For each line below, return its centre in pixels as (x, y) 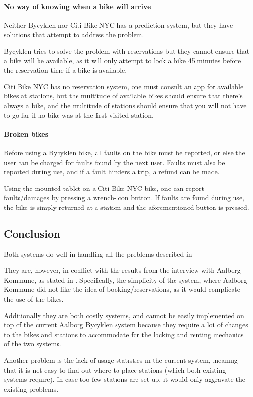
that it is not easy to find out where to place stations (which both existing (115, 369)
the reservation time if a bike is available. (66, 70)
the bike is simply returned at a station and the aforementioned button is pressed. (126, 207)
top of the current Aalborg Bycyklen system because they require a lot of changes (126, 325)
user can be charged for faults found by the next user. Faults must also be (115, 162)
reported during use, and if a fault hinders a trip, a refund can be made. (112, 172)
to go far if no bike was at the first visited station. (79, 115)
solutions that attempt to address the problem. (74, 34)
